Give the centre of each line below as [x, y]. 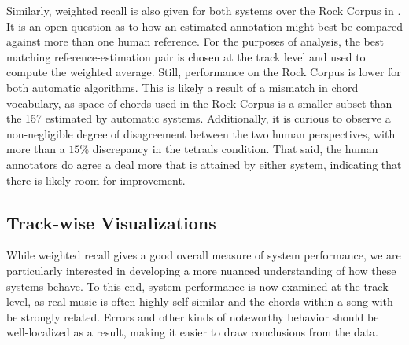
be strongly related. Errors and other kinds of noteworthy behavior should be [193, 316]
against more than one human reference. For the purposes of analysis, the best [195, 41]
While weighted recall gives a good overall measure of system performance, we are [204, 255]
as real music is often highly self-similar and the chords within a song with [214, 301]
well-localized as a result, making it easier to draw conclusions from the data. [193, 332]
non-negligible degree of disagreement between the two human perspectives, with [201, 133]
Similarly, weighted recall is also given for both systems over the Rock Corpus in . [204, 10]
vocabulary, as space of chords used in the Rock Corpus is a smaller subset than [199, 103]
